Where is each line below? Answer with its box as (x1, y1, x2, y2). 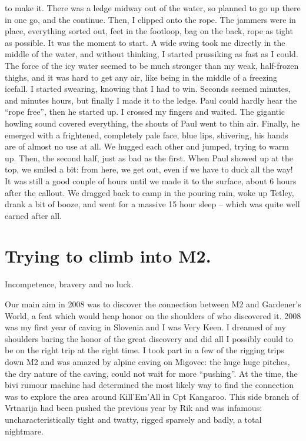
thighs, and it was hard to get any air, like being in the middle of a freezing (5, 71, 278, 83)
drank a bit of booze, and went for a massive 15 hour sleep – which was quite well (5, 198, 300, 210)
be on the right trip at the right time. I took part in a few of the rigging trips (5, 344, 284, 356)
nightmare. (5, 425, 44, 437)
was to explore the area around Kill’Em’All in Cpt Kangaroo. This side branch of (5, 390, 299, 402)
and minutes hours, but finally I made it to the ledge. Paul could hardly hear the (5, 94, 297, 106)
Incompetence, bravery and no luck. (5, 278, 134, 290)
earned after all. (5, 209, 62, 221)
